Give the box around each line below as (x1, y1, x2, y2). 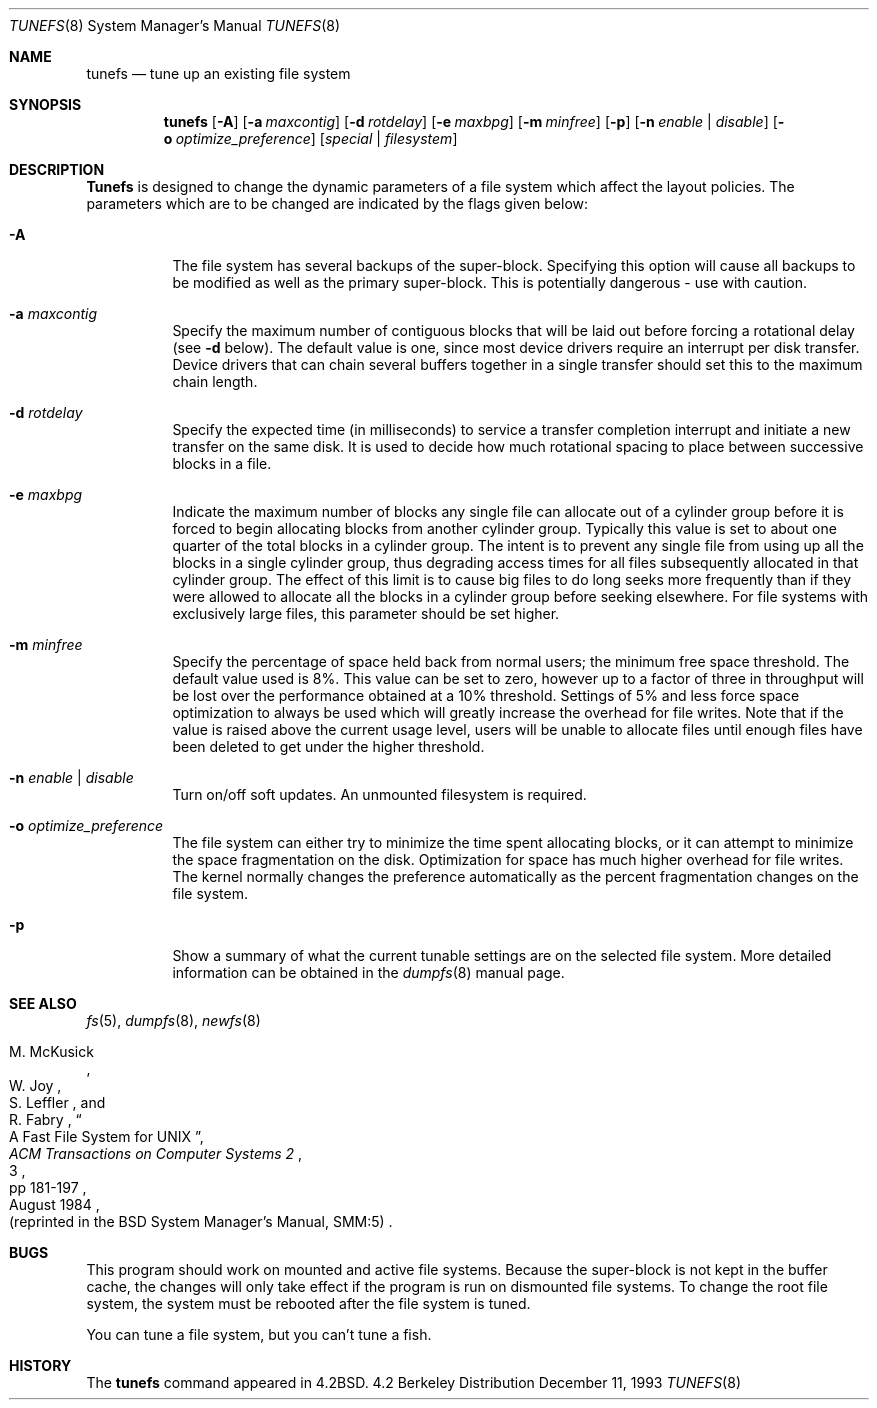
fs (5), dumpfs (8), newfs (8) (86, 1012, 261, 1029)
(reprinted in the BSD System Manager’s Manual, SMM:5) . (9, 1213, 393, 1230)
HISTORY (9, 1357, 72, 1374)
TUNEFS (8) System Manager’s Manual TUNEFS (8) (9, 17, 341, 34)
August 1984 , (9, 1196, 100, 1213)
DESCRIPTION (9, 161, 105, 178)
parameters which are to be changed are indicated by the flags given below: (86, 195, 589, 212)
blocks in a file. (172, 455, 272, 472)
